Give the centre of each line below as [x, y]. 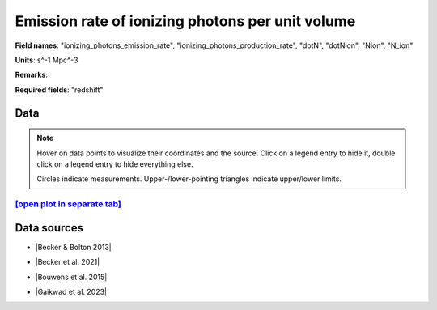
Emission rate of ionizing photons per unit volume [185, 21]
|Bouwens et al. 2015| [71, 277]
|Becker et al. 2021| [68, 262]
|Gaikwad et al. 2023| [71, 291]
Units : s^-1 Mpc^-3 [47, 60]
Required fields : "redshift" [59, 90]
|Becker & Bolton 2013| [74, 247]
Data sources [49, 228]
